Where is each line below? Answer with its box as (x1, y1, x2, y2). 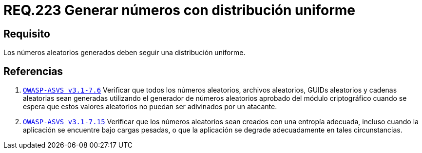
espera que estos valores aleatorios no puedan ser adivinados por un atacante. (23, 102, 277, 111)
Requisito (3, 27, 50, 40)
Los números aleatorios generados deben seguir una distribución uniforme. (3, 48, 246, 57)
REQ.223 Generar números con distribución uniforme (3, 2, 356, 19)
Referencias (3, 65, 63, 77)
